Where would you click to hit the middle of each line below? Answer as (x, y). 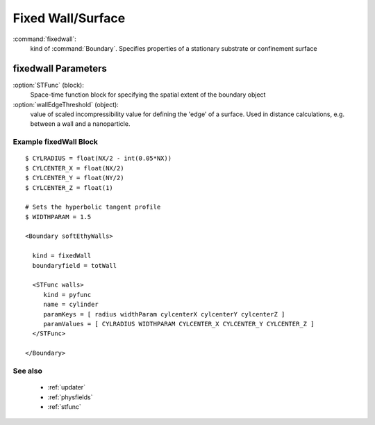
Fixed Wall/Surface (69, 18)
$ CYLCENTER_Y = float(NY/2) (75, 178)
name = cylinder (71, 305)
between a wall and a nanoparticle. (80, 124)
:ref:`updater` (67, 387)
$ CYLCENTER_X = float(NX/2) (75, 168)
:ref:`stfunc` (64, 406)
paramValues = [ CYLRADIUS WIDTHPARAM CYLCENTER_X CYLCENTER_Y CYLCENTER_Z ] (179, 324)
